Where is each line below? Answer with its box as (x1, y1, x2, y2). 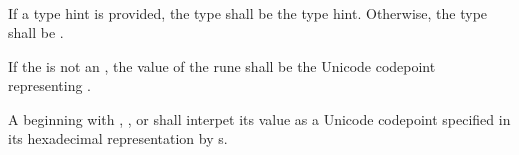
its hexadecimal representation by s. (8, 128, 228, 149)
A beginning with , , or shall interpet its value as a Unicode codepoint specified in (8, 108, 511, 129)
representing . (8, 75, 91, 96)
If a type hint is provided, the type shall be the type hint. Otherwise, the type (8, 2, 488, 23)
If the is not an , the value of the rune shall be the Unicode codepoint (8, 55, 436, 76)
